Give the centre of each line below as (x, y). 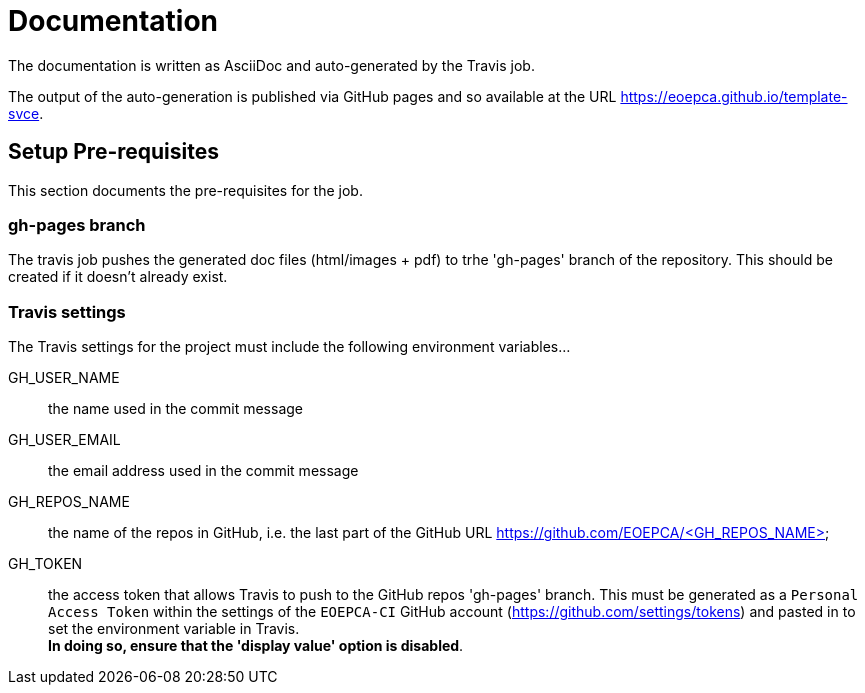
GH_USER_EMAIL (64, 440)
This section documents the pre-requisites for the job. (185, 190)
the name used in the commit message (175, 409)
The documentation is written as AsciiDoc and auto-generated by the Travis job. (271, 65)
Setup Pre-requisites (113, 152)
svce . (26, 113)
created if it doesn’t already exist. (118, 277)
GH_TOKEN (45, 564)
